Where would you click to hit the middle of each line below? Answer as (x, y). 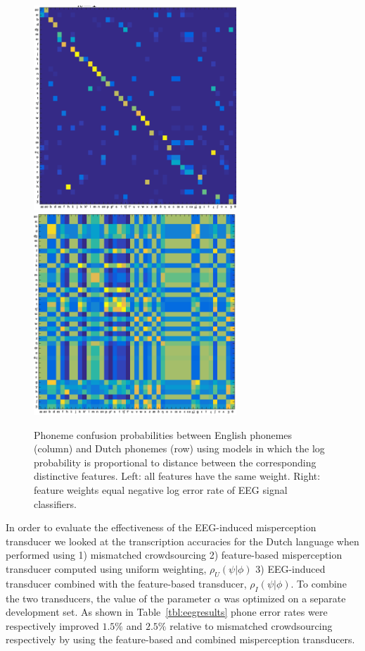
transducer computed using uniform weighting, (106, 568)
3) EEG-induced (290, 568)
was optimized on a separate (285, 598)
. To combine (319, 583)
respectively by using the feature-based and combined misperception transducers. (180, 639)
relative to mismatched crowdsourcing (251, 625)
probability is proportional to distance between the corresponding (175, 462)
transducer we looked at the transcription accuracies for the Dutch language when (182, 541)
